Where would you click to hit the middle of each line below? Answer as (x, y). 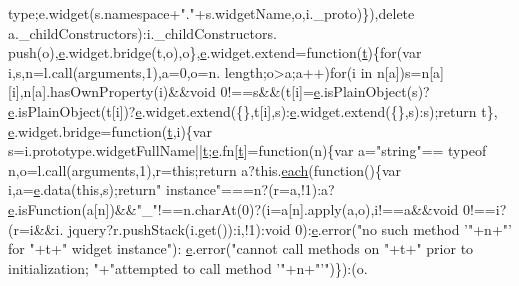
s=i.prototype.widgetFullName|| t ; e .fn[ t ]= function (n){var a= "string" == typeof (247, 150)
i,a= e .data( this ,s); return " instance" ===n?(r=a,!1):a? (171, 189)
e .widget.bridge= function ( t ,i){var (110, 130)
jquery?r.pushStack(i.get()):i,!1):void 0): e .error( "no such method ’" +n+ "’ (289, 228)
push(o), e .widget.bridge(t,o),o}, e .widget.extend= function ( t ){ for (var (215, 52)
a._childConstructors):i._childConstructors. (142, 32)
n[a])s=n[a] (410, 71)
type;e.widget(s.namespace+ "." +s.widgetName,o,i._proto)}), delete (211, 13)
